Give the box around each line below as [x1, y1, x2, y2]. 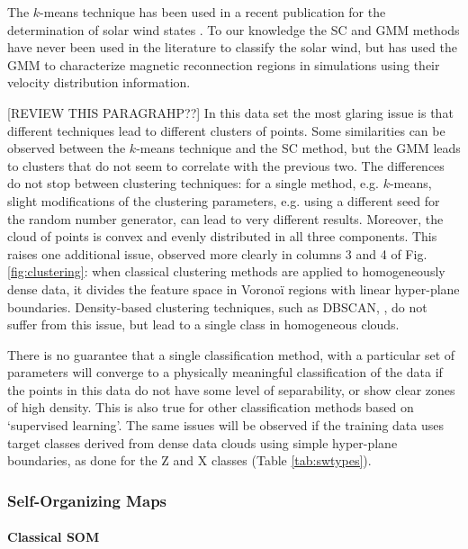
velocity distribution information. [7, 73, 191, 92]
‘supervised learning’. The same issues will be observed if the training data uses [7, 416, 444, 435]
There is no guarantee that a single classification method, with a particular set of [7, 345, 455, 364]
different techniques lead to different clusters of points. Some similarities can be [7, 121, 445, 139]
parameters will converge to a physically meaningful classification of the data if [7, 363, 443, 382]
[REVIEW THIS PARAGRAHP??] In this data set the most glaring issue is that [7, 103, 454, 121]
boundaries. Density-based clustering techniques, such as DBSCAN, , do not [7, 297, 427, 316]
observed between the [7, 139, 126, 157]
